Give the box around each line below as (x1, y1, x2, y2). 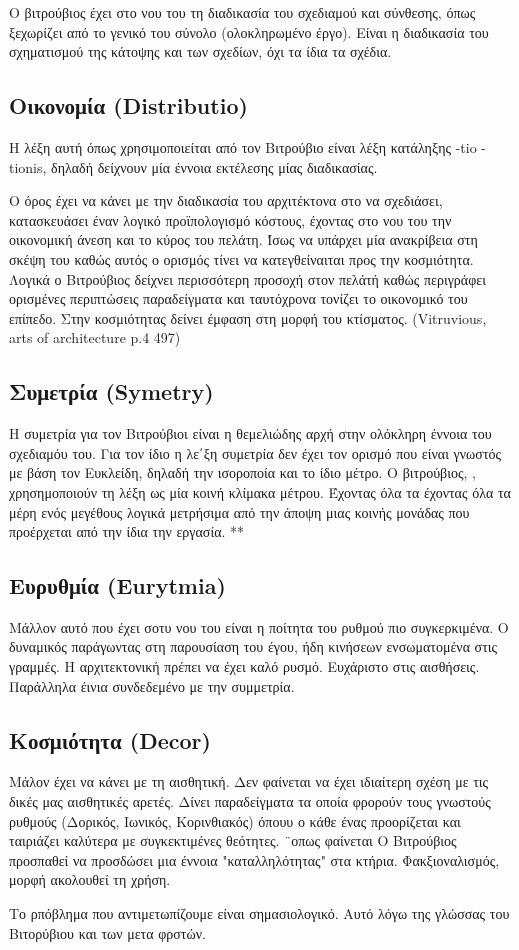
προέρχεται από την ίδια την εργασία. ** (9, 521, 245, 542)
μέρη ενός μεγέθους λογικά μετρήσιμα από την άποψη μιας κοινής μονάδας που (9, 501, 470, 522)
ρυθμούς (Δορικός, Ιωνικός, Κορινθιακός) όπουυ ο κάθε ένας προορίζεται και (9, 810, 461, 831)
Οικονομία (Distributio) (9, 90, 248, 121)
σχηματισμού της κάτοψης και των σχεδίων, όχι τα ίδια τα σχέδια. (9, 41, 392, 62)
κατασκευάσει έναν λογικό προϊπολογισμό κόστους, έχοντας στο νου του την (9, 209, 452, 230)
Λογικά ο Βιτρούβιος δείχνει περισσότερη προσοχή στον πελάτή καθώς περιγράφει (9, 268, 486, 289)
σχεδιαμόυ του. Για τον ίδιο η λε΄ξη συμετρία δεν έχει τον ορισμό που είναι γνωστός (9, 442, 502, 463)
